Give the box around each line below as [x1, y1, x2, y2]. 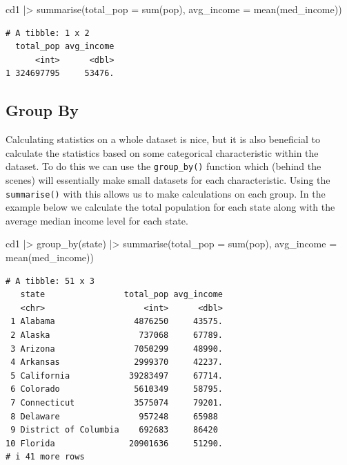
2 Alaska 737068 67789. [10, 330, 223, 341]
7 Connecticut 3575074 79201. [10, 397, 223, 408]
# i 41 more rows [6, 452, 85, 462]
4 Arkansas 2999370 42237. [10, 357, 223, 368]
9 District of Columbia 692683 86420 [10, 425, 218, 435]
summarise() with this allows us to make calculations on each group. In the [6, 186, 326, 200]
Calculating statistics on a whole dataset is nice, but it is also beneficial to [6, 132, 320, 146]
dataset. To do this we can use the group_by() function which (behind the [6, 159, 321, 173]
